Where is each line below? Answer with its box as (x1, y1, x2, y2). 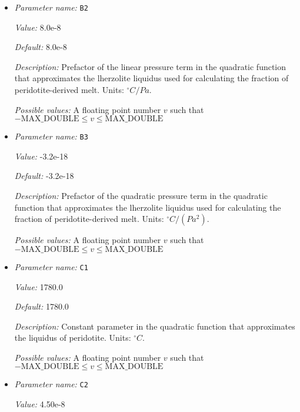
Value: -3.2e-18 (14, 149, 68, 162)
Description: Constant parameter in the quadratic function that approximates (14, 320, 295, 332)
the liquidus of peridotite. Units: (14, 331, 131, 344)
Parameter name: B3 (14, 130, 88, 142)
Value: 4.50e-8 (14, 398, 65, 410)
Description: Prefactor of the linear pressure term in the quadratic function (14, 60, 286, 72)
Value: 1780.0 (14, 280, 63, 293)
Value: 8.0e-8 (14, 21, 61, 33)
